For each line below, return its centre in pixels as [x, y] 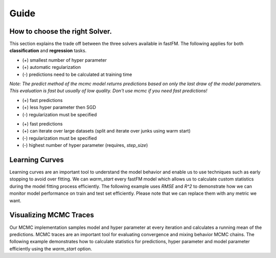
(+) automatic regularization [52, 67]
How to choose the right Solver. [61, 31]
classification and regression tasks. [48, 50]
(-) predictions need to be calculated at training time [77, 74]
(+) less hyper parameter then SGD [59, 108]
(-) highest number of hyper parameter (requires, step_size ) [85, 145]
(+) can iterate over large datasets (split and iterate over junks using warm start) [107, 131]
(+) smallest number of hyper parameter [64, 60]
